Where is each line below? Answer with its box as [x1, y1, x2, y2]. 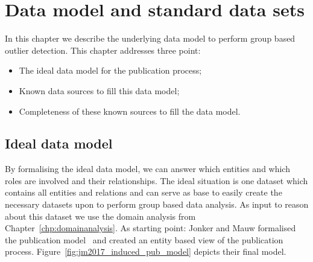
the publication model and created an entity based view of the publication [5, 233, 283, 246]
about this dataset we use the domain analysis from [5, 209, 196, 222]
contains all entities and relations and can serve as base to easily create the [5, 186, 282, 199]
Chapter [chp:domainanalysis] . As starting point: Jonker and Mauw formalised [5, 222, 296, 234]
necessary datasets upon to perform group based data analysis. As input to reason [5, 198, 309, 211]
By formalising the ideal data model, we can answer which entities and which [5, 162, 290, 175]
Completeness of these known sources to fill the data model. [19, 104, 241, 117]
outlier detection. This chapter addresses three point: [5, 43, 201, 56]
